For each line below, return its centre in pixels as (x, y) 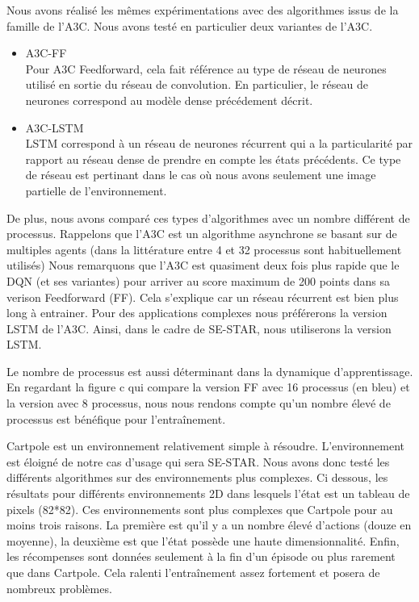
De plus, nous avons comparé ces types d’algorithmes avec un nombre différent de (208, 217)
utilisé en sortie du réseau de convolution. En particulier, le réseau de (197, 84)
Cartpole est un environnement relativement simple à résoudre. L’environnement (205, 446)
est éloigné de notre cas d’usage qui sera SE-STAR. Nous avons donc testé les (198, 461)
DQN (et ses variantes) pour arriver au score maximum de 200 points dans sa (198, 280)
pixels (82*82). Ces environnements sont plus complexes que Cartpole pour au (200, 509)
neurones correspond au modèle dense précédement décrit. (169, 100)
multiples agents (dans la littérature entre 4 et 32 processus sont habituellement (204, 249)
